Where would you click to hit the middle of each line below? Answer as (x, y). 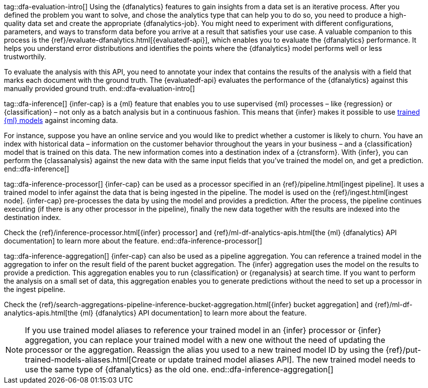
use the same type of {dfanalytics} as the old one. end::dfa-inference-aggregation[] (179, 369)
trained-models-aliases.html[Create (90, 360)
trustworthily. (25, 57)
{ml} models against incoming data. (61, 120)
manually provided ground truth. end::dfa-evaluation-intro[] (100, 88)
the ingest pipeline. (35, 289)
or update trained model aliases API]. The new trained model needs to (287, 360)
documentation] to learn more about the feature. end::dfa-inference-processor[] (133, 241)
